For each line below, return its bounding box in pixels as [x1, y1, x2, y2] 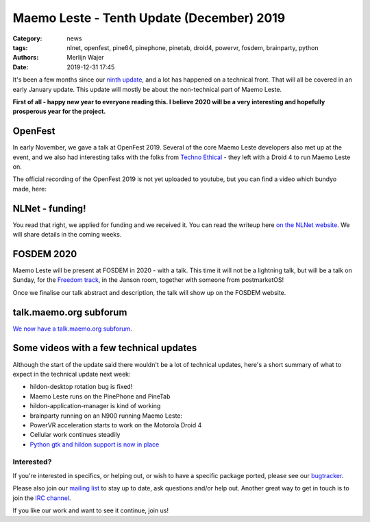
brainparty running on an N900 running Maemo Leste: [29, 412, 183, 420]
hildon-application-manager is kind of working [29, 402, 161, 410]
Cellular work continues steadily [29, 431, 121, 439]
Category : [12, 34, 42, 43]
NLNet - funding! [12, 202, 86, 214]
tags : [12, 43, 28, 51]
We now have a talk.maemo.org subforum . [12, 324, 133, 333]
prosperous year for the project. [12, 107, 106, 116]
